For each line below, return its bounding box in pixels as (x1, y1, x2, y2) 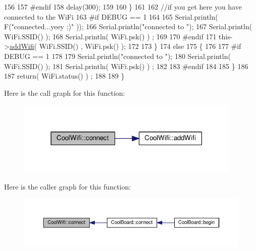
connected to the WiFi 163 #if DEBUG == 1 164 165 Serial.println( (4, 11, 218, 22)
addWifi (9, 41, 34, 51)
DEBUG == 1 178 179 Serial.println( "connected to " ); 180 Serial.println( (4, 50, 231, 61)
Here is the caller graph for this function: (4, 181, 131, 192)
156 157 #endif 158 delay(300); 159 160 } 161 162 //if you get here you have (4, 2, 242, 12)
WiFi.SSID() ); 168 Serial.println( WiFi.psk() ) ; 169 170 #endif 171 (4, 31, 217, 41)
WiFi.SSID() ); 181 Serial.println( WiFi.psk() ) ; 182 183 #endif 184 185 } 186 (4, 60, 248, 71)
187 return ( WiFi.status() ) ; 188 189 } (4, 71, 125, 81)
